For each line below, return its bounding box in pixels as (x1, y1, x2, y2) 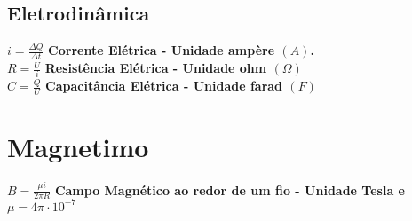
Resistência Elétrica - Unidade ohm (44, 59, 267, 77)
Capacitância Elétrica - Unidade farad (45, 76, 283, 95)
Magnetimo (7, 129, 149, 165)
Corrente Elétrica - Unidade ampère (48, 41, 275, 59)
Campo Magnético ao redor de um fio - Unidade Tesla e (54, 180, 405, 199)
